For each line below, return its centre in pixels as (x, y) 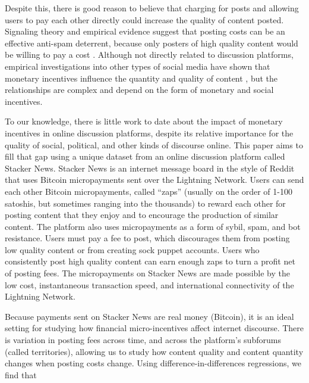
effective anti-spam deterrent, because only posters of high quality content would (152, 43)
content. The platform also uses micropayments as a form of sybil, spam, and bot (153, 226)
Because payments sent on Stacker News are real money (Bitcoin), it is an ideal (149, 316)
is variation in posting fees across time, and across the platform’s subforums (143, 340)
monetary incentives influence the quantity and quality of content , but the (141, 78)
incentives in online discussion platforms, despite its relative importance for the (149, 133)
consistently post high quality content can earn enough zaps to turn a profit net (150, 261)
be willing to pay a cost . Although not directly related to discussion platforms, (149, 55)
